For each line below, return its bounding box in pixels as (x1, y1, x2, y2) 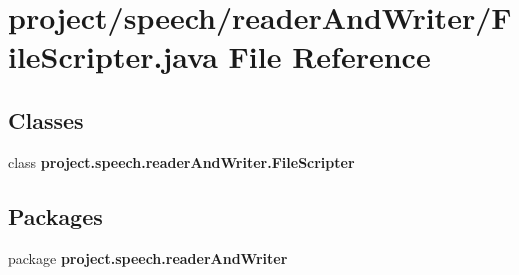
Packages (8, 200, 103, 231)
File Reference (228, 36, 431, 77)
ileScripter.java (8, 36, 218, 77)
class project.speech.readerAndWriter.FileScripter (8, 151, 355, 172)
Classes (8, 104, 84, 135)
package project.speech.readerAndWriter (8, 247, 288, 268)
